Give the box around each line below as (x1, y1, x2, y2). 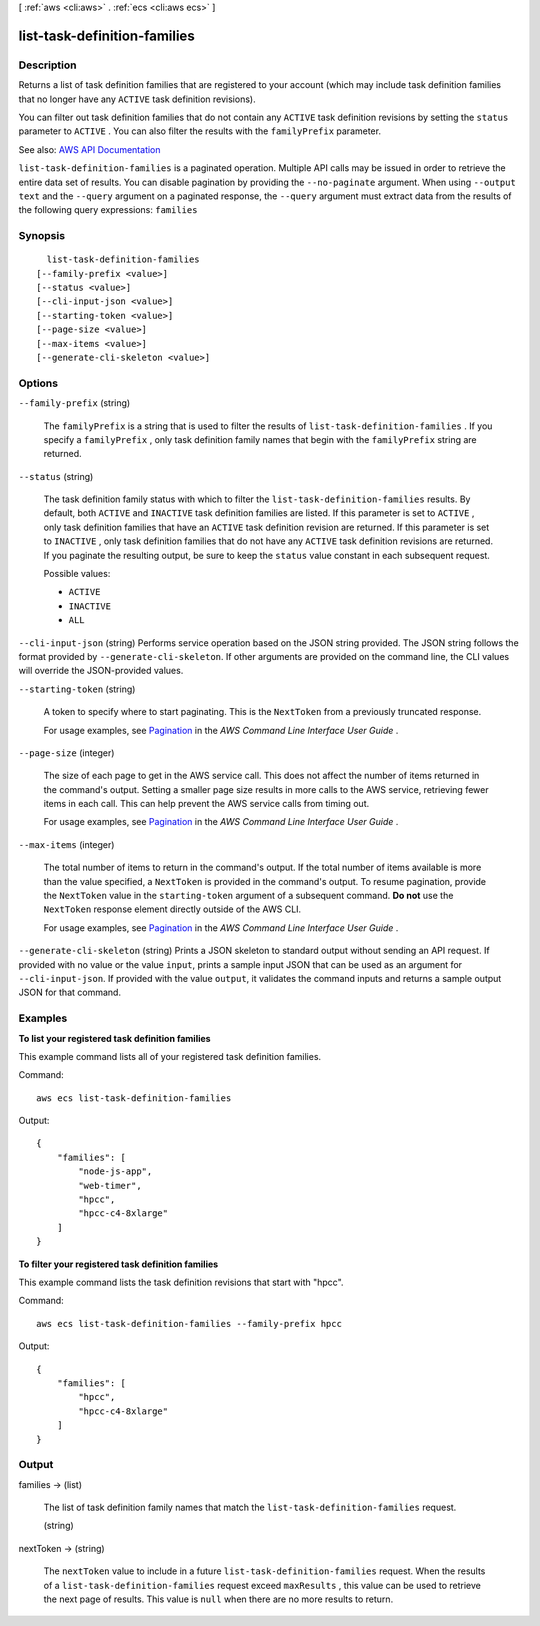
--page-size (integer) (18, 746, 115, 759)
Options (18, 376, 59, 390)
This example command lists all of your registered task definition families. (18, 1050, 322, 1062)
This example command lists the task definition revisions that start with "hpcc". (18, 1276, 344, 1288)
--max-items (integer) (18, 838, 115, 850)
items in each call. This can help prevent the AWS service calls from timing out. (43, 798, 370, 810)
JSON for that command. (18, 986, 122, 999)
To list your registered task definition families (18, 1032, 211, 1044)
